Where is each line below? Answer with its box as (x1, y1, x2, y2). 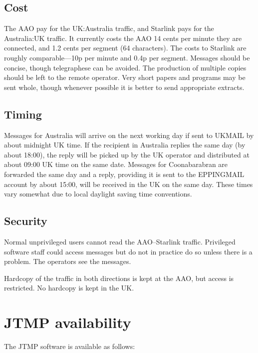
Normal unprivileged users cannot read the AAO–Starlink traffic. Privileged (4, 236, 236, 246)
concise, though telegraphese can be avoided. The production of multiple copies (4, 62, 247, 72)
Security (4, 213, 47, 228)
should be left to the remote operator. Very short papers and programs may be (4, 72, 246, 82)
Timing (4, 106, 42, 121)
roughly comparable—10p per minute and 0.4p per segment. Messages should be (4, 52, 250, 62)
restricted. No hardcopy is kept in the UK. (4, 282, 134, 293)
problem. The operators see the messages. (4, 256, 131, 266)
